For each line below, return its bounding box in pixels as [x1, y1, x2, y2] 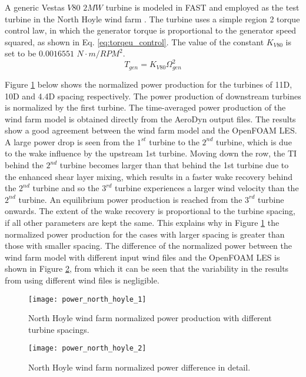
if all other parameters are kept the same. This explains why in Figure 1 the [5, 216, 280, 229]
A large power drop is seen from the [5, 135, 135, 148]
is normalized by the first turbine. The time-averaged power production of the [5, 101, 286, 114]
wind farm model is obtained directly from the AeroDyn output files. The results [5, 112, 296, 125]
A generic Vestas [5, 1, 65, 13]
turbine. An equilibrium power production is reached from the [18, 193, 242, 205]
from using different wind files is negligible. [5, 274, 159, 286]
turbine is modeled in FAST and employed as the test [105, 1, 300, 13]
